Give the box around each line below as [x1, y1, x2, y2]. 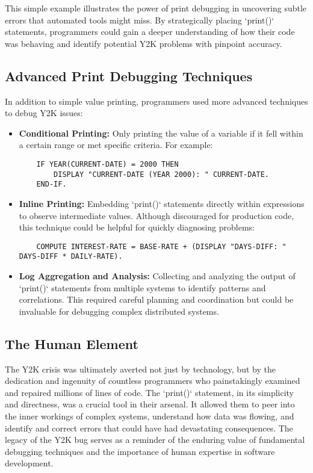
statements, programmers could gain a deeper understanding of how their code [5, 25, 295, 38]
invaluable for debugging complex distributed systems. [19, 305, 219, 317]
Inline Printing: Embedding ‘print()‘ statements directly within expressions [19, 197, 305, 209]
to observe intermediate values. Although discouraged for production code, [19, 209, 294, 221]
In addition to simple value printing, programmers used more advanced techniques [5, 94, 308, 107]
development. [5, 457, 54, 469]
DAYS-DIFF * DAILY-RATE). [19, 252, 123, 261]
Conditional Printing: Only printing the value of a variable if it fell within [19, 126, 303, 139]
